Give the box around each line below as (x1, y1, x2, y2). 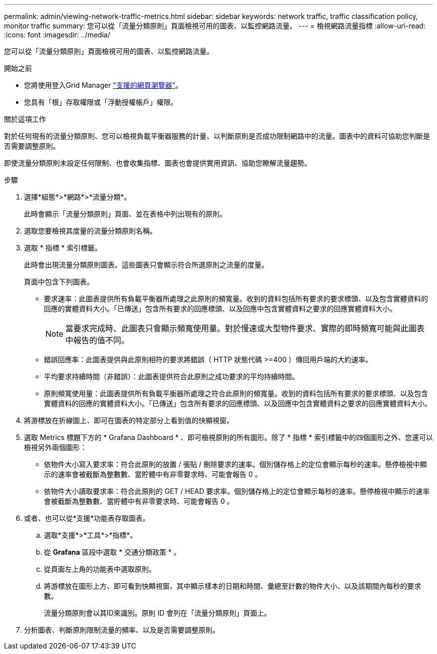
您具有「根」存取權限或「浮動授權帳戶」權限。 (24, 98, 178, 106)
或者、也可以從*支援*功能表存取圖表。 (24, 514, 150, 522)
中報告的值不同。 (65, 335, 130, 345)
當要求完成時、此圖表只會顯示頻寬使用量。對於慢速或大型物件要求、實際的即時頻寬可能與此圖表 (65, 323, 425, 333)
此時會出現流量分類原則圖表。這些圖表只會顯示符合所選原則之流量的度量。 (24, 260, 268, 269)
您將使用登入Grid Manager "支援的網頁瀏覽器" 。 (24, 81, 183, 89)
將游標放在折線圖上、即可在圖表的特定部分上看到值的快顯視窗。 (24, 416, 233, 425)
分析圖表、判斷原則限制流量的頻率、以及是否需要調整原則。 (24, 626, 219, 634)
